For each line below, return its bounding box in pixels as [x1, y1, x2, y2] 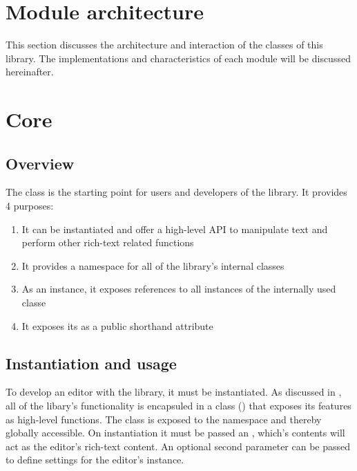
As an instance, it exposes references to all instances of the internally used [21, 281, 336, 296]
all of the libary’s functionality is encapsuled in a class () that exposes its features [6, 398, 351, 413]
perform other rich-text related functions [21, 235, 194, 250]
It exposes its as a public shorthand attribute [21, 318, 213, 333]
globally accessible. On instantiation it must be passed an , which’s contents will [6, 425, 345, 440]
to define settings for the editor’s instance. [6, 452, 184, 467]
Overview [6, 152, 75, 174]
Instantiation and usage [6, 352, 177, 373]
